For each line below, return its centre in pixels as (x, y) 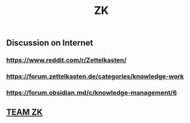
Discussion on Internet (50, 43)
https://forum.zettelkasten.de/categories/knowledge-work (95, 76)
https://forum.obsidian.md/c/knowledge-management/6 (92, 93)
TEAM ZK (25, 112)
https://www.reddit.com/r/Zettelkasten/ (66, 60)
